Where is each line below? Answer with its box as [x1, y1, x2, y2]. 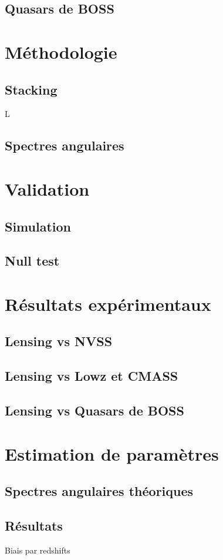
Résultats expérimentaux [5, 291, 211, 316]
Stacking [5, 80, 58, 98]
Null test [5, 252, 60, 270]
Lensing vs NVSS [5, 332, 113, 350]
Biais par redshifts [5, 544, 70, 556]
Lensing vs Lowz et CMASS [5, 367, 178, 385]
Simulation [5, 217, 72, 235]
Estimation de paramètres [5, 441, 219, 465]
